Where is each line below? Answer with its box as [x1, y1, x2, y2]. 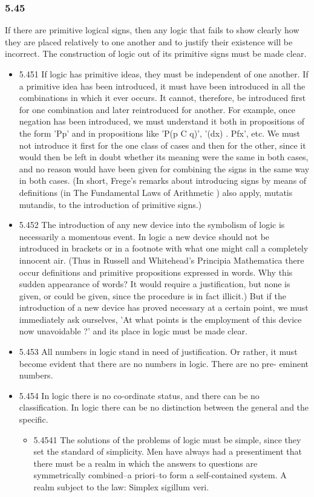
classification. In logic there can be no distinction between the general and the [19, 401, 309, 414]
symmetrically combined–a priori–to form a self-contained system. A [33, 469, 287, 481]
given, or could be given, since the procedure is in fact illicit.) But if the [19, 289, 286, 302]
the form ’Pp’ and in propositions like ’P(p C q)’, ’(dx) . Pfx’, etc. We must [19, 126, 300, 139]
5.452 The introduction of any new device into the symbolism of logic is [19, 218, 285, 231]
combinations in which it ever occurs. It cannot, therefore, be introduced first [19, 91, 306, 104]
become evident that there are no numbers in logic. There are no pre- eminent [19, 357, 309, 369]
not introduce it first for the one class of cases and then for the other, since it [19, 138, 306, 151]
